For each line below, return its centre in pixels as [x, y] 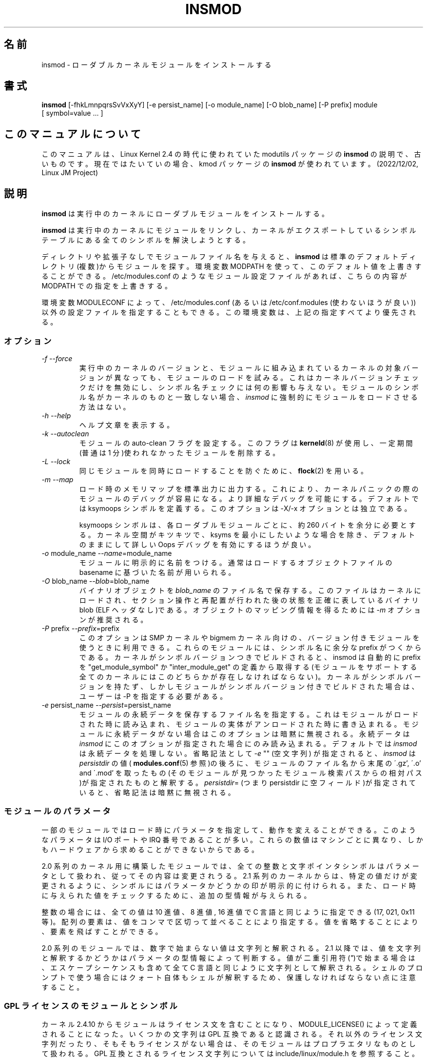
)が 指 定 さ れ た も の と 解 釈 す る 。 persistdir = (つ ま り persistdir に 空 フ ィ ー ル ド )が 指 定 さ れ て [248, 782]
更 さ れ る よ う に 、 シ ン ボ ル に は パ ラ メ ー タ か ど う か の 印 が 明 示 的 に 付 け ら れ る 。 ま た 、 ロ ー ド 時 [229, 885]
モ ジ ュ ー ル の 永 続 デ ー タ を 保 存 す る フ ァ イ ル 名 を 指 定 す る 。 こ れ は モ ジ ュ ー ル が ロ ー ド [249, 714]
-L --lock [56, 461]
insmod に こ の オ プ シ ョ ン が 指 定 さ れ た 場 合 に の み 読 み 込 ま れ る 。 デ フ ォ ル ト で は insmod [248, 743]
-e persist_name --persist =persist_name [106, 705]
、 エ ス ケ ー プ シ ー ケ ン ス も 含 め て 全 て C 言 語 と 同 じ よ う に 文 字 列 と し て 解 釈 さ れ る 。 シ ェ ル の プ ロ [232, 967]
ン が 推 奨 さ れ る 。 [113, 619]
